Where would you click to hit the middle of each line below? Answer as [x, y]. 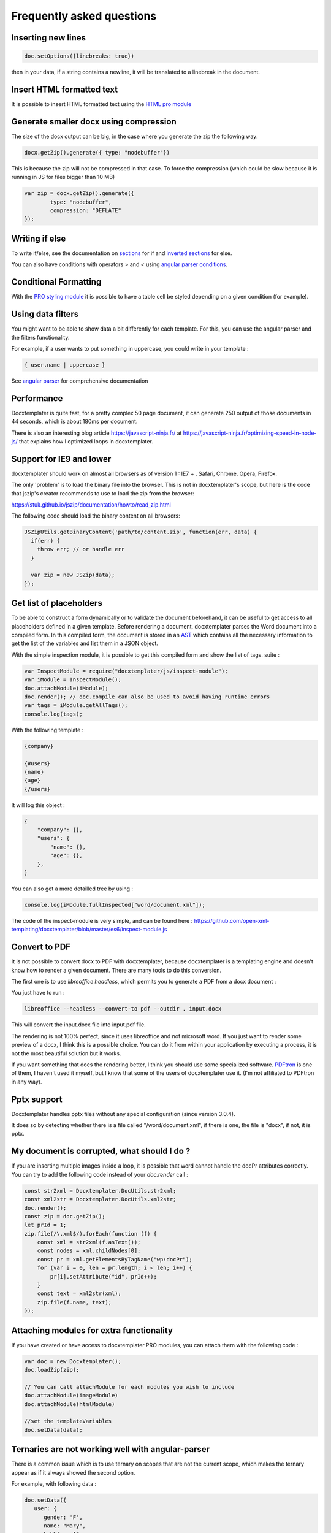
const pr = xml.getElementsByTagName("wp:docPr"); [115, 1259]
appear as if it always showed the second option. [73, 1472]
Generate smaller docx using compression [94, 122]
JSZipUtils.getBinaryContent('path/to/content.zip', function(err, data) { [141, 532]
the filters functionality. [40, 337]
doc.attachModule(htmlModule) [70, 1404]
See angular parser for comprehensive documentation [80, 381]
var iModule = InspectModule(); [73, 680]
